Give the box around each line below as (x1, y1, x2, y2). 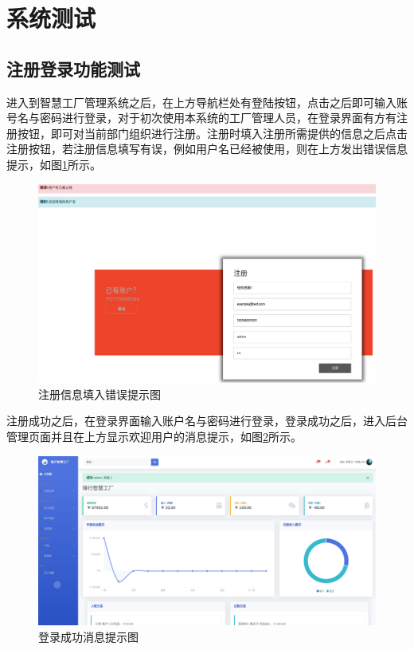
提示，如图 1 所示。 (6, 156, 101, 172)
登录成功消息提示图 (38, 628, 139, 645)
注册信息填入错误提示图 (38, 385, 161, 402)
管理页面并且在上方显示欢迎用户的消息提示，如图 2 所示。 (6, 428, 302, 444)
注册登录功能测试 (6, 56, 140, 81)
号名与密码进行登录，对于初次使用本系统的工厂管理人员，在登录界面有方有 (6, 109, 396, 126)
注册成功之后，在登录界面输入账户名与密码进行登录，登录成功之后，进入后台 (6, 412, 408, 429)
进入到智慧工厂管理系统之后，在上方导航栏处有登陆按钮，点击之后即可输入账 (6, 93, 408, 110)
